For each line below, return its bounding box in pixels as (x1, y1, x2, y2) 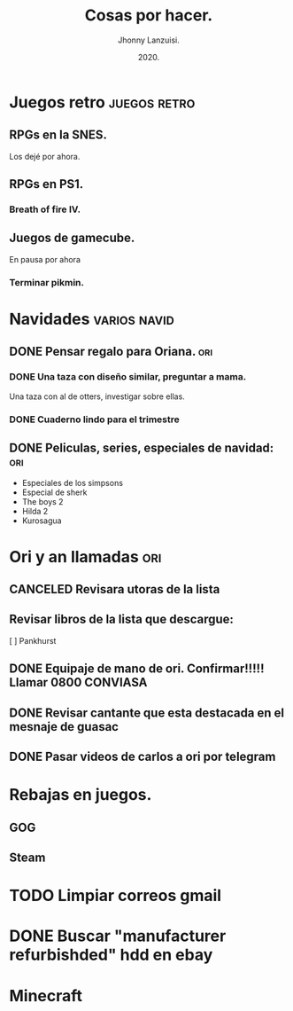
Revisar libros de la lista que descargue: (9, 612, 235, 627)
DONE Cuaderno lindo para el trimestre (9, 413, 180, 426)
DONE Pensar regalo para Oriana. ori (9, 344, 213, 359)
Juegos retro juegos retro (9, 92, 196, 112)
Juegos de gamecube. (9, 231, 135, 246)
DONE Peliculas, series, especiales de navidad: (9, 440, 274, 455)
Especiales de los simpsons (21, 478, 124, 489)
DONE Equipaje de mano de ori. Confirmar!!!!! (9, 662, 265, 677)
